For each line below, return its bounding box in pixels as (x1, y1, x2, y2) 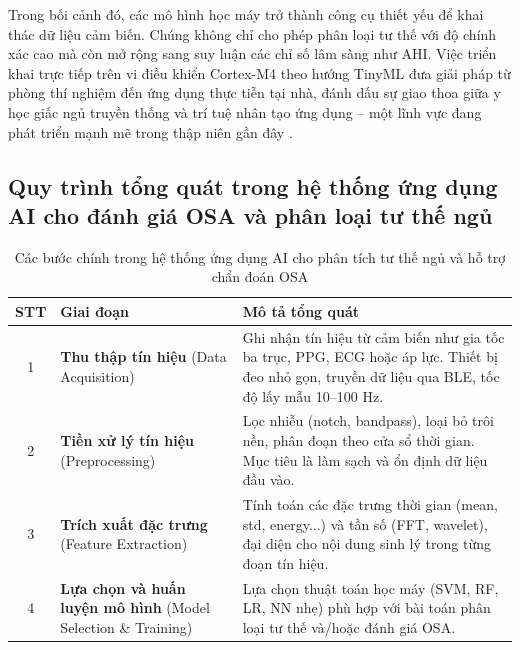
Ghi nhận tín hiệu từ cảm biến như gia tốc (242, 326, 505, 347)
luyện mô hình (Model (60, 597, 210, 618)
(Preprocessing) (60, 449, 156, 470)
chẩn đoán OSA (211, 266, 309, 287)
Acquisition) (60, 365, 135, 386)
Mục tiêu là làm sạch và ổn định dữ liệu (242, 449, 488, 470)
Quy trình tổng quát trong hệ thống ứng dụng (8, 170, 498, 201)
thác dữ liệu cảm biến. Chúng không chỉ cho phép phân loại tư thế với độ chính (8, 23, 497, 44)
